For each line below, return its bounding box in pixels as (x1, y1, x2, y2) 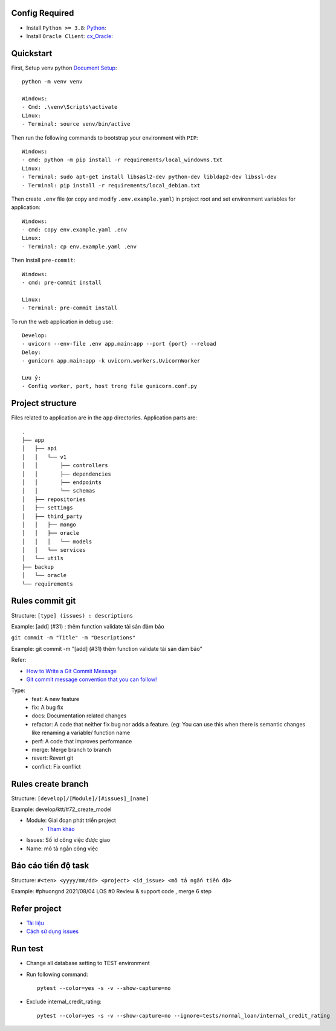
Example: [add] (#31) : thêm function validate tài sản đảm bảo (11, 622, 164, 630)
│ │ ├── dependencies (22, 470, 112, 477)
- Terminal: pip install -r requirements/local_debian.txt (22, 182, 201, 189)
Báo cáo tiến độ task (11, 861, 89, 871)
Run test (11, 943, 44, 954)
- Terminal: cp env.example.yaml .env (22, 243, 137, 250)
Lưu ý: (22, 374, 42, 381)
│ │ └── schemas (22, 487, 95, 494)
